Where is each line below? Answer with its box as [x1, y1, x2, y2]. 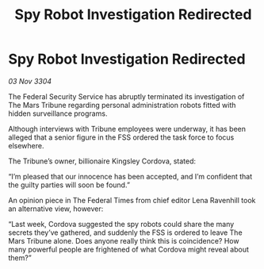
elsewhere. [8, 140, 44, 150]
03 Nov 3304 [8, 76, 52, 86]
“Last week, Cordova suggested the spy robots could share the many [8, 219, 235, 229]
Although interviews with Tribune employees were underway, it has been [8, 124, 247, 133]
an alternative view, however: [8, 204, 104, 213]
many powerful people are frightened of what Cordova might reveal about [8, 244, 250, 254]
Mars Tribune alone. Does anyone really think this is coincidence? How [8, 236, 239, 245]
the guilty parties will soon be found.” [8, 180, 131, 190]
